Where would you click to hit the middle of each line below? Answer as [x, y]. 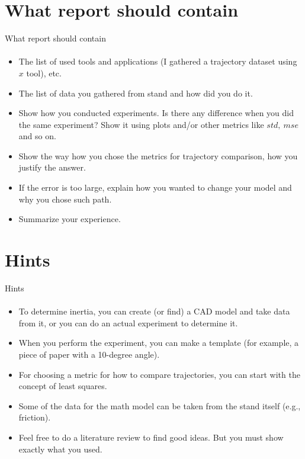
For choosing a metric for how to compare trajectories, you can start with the [159, 374]
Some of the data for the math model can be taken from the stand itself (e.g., [160, 405]
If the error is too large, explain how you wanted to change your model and [155, 187]
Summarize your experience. [70, 219]
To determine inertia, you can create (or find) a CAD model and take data [154, 311]
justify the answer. [52, 167]
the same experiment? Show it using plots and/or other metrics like [141, 124]
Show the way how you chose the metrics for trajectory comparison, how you [158, 155]
